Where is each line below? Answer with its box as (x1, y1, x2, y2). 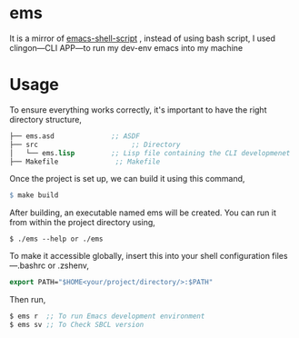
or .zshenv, (47, 260, 89, 271)
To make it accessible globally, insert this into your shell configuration (9, 251, 271, 262)
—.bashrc (9, 260, 46, 271)
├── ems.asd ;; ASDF (9, 131, 141, 141)
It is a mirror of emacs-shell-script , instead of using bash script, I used (9, 33, 275, 44)
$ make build (9, 191, 59, 200)
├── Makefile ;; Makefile (9, 157, 161, 166)
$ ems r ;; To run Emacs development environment (9, 312, 205, 321)
